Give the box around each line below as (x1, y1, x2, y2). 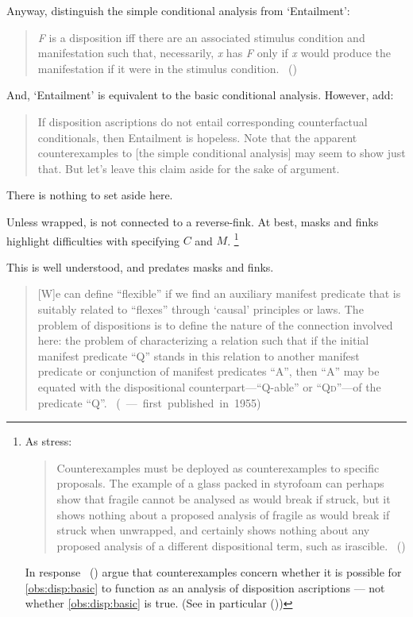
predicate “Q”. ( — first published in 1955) (37, 394, 261, 411)
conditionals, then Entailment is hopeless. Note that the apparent (37, 129, 357, 145)
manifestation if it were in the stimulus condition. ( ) (37, 60, 297, 76)
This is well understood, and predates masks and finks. (6, 258, 274, 275)
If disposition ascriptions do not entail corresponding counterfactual (37, 113, 368, 129)
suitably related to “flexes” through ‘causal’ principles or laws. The (37, 300, 364, 317)
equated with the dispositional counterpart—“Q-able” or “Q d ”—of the (37, 378, 381, 395)
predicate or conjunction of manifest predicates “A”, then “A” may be (37, 363, 380, 380)
